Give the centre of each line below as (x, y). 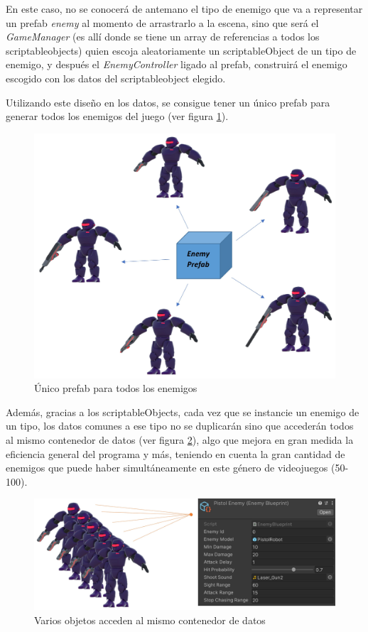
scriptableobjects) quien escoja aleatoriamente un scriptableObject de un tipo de (181, 50)
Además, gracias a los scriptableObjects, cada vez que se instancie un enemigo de (183, 412)
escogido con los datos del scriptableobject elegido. (116, 78)
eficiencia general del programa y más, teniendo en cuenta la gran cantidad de (175, 453)
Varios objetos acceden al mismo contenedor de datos (150, 620)
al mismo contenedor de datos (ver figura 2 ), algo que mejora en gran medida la (180, 440)
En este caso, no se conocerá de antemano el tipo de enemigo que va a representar (184, 9)
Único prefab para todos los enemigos (116, 388)
